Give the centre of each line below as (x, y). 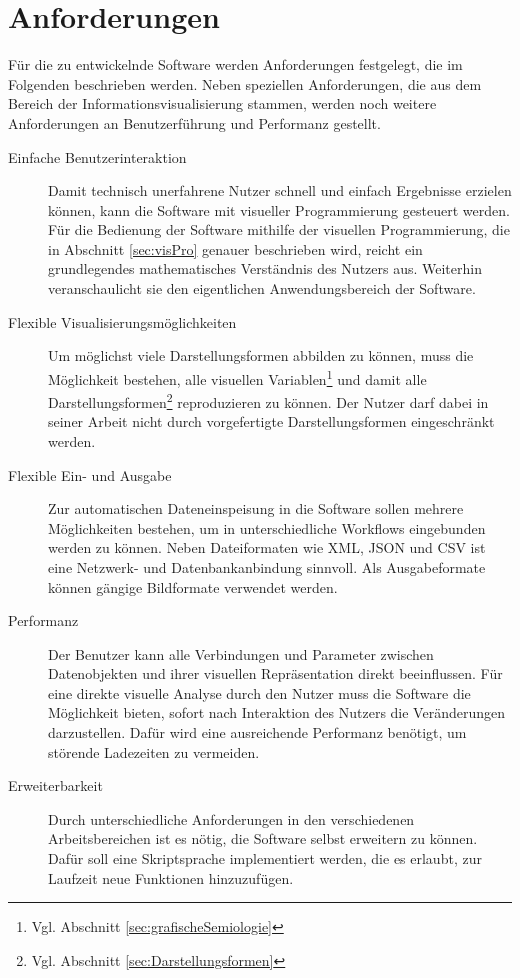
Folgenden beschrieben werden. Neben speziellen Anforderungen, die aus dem (245, 83)
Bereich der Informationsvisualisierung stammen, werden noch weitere (222, 103)
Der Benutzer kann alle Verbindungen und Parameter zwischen (241, 653)
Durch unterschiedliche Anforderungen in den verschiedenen (231, 818)
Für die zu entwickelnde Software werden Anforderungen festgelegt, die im (235, 64)
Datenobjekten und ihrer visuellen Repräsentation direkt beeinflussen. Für (275, 673)
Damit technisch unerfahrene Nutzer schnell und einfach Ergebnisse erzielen (280, 190)
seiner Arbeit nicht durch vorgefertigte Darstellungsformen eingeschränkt (271, 421)
